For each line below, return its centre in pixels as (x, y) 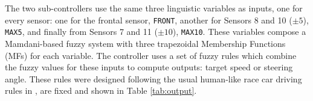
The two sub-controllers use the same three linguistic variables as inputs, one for (154, 8)
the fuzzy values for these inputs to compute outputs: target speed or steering (149, 67)
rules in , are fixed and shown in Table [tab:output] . (101, 90)
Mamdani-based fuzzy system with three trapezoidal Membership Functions (145, 43)
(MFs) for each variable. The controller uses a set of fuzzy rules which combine (151, 55)
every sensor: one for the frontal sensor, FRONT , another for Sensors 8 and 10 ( (149, 20)
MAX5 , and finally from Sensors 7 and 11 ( (81, 32)
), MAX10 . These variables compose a (239, 32)
